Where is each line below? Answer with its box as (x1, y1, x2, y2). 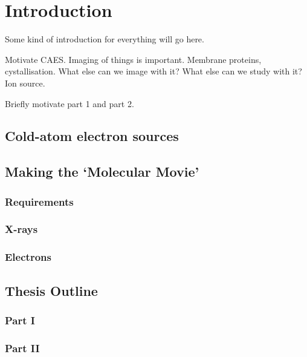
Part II (5, 340, 40, 355)
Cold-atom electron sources (5, 126, 179, 145)
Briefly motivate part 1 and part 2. (5, 97, 134, 110)
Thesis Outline (5, 281, 98, 300)
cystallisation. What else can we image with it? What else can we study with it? (5, 65, 302, 77)
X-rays (5, 221, 38, 237)
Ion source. (5, 76, 45, 89)
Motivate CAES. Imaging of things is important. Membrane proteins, (5, 53, 262, 65)
